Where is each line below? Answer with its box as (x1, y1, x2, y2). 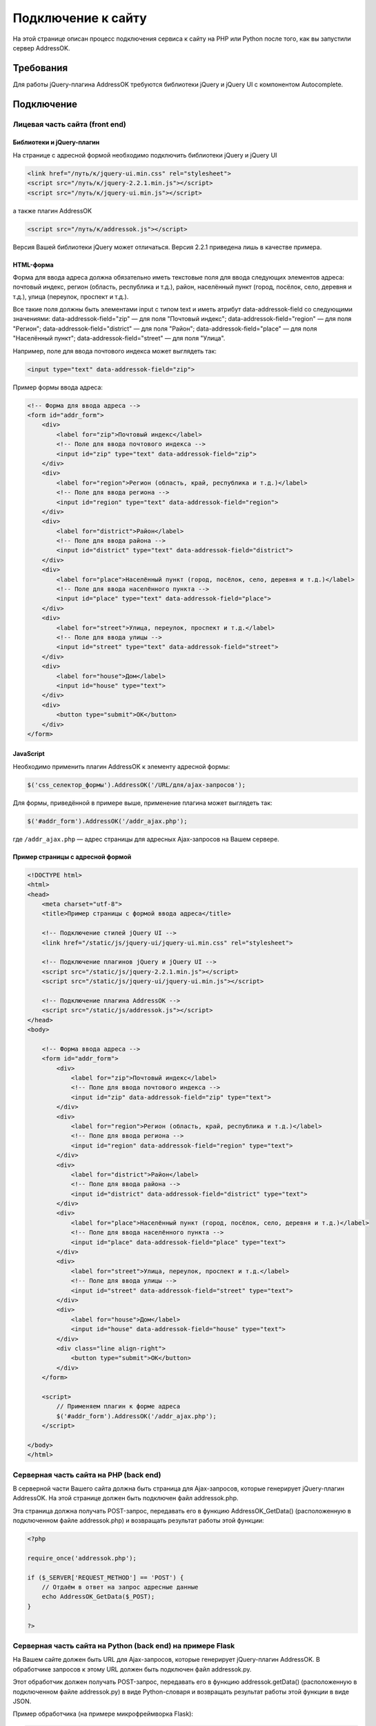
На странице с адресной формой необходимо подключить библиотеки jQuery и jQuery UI (12, 151, 277, 159)
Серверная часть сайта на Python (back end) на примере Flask (12, 1641, 235, 1650)
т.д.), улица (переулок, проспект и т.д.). (12, 292, 129, 300)
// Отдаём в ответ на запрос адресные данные (41, 1583, 199, 1591)
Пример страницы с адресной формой (12, 853, 132, 861)
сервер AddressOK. (12, 43, 70, 52)
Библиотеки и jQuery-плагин (12, 138, 100, 146)
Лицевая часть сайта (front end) (12, 119, 127, 129)
